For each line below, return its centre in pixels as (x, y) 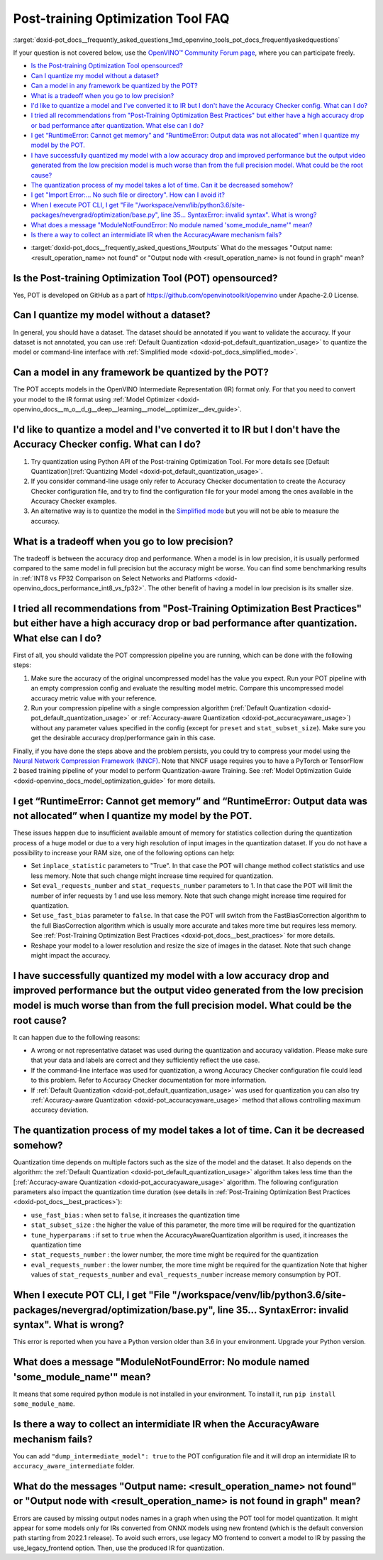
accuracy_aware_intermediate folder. (74, 1466)
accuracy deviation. (60, 1110)
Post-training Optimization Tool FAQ (121, 18)
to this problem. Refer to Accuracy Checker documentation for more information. (149, 1080)
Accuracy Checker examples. (74, 502)
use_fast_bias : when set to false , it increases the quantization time (135, 1215)
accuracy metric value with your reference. (94, 698)
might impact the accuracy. (71, 955)
